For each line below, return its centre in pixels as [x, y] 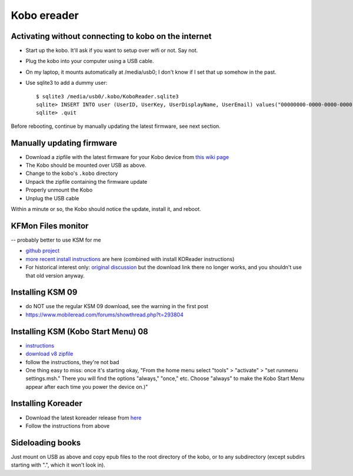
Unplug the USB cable [52, 198]
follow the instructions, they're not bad [72, 362]
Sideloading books [46, 443]
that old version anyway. [55, 275]
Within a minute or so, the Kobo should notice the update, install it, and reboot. [106, 209]
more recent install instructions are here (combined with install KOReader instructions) [130, 259]
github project [43, 251]
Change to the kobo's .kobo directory [72, 173]
